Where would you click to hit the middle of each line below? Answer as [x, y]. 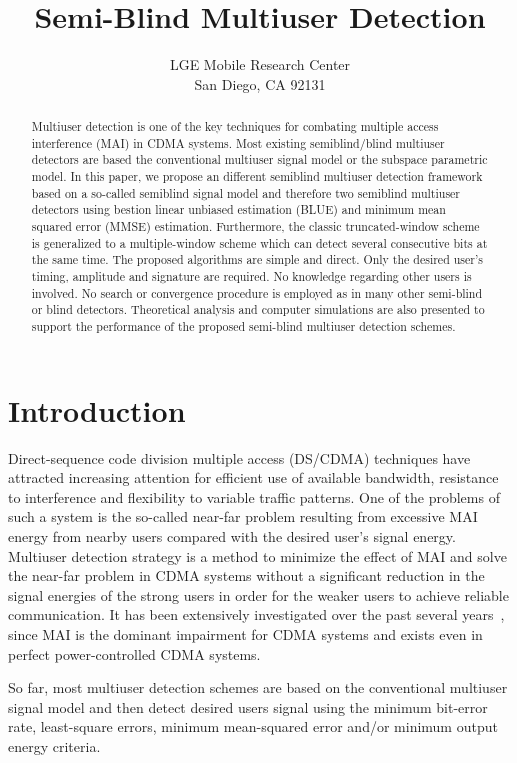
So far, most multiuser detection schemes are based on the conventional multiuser [258, 687]
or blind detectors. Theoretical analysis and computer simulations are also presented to [258, 309]
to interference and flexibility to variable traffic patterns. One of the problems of [254, 496]
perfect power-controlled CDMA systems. [134, 653]
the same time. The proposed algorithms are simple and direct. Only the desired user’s [257, 259]
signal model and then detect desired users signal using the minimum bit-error [248, 706]
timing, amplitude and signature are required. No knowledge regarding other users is [251, 276]
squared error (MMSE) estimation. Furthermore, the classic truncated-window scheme [255, 226]
